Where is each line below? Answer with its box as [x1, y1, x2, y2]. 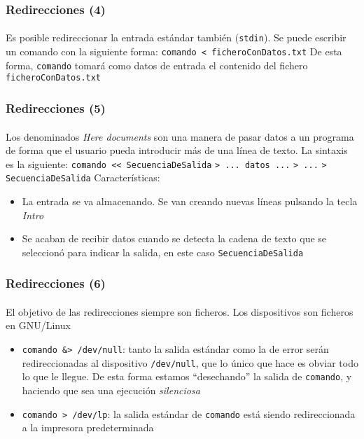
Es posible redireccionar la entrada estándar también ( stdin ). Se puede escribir [6, 30, 346, 45]
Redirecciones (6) [6, 274, 106, 292]
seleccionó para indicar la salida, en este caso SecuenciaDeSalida [22, 244, 304, 259]
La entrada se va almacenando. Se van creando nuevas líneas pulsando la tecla [22, 194, 358, 208]
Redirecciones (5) [6, 99, 106, 116]
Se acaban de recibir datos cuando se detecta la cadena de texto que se [22, 231, 327, 246]
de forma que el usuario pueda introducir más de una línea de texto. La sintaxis [6, 143, 348, 158]
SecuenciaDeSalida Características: [6, 170, 160, 185]
